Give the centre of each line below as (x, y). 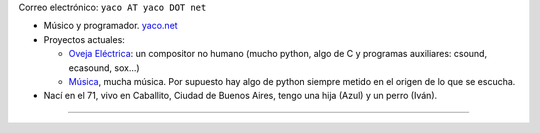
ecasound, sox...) (104, 67)
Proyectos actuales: (84, 39)
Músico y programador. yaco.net (111, 26)
